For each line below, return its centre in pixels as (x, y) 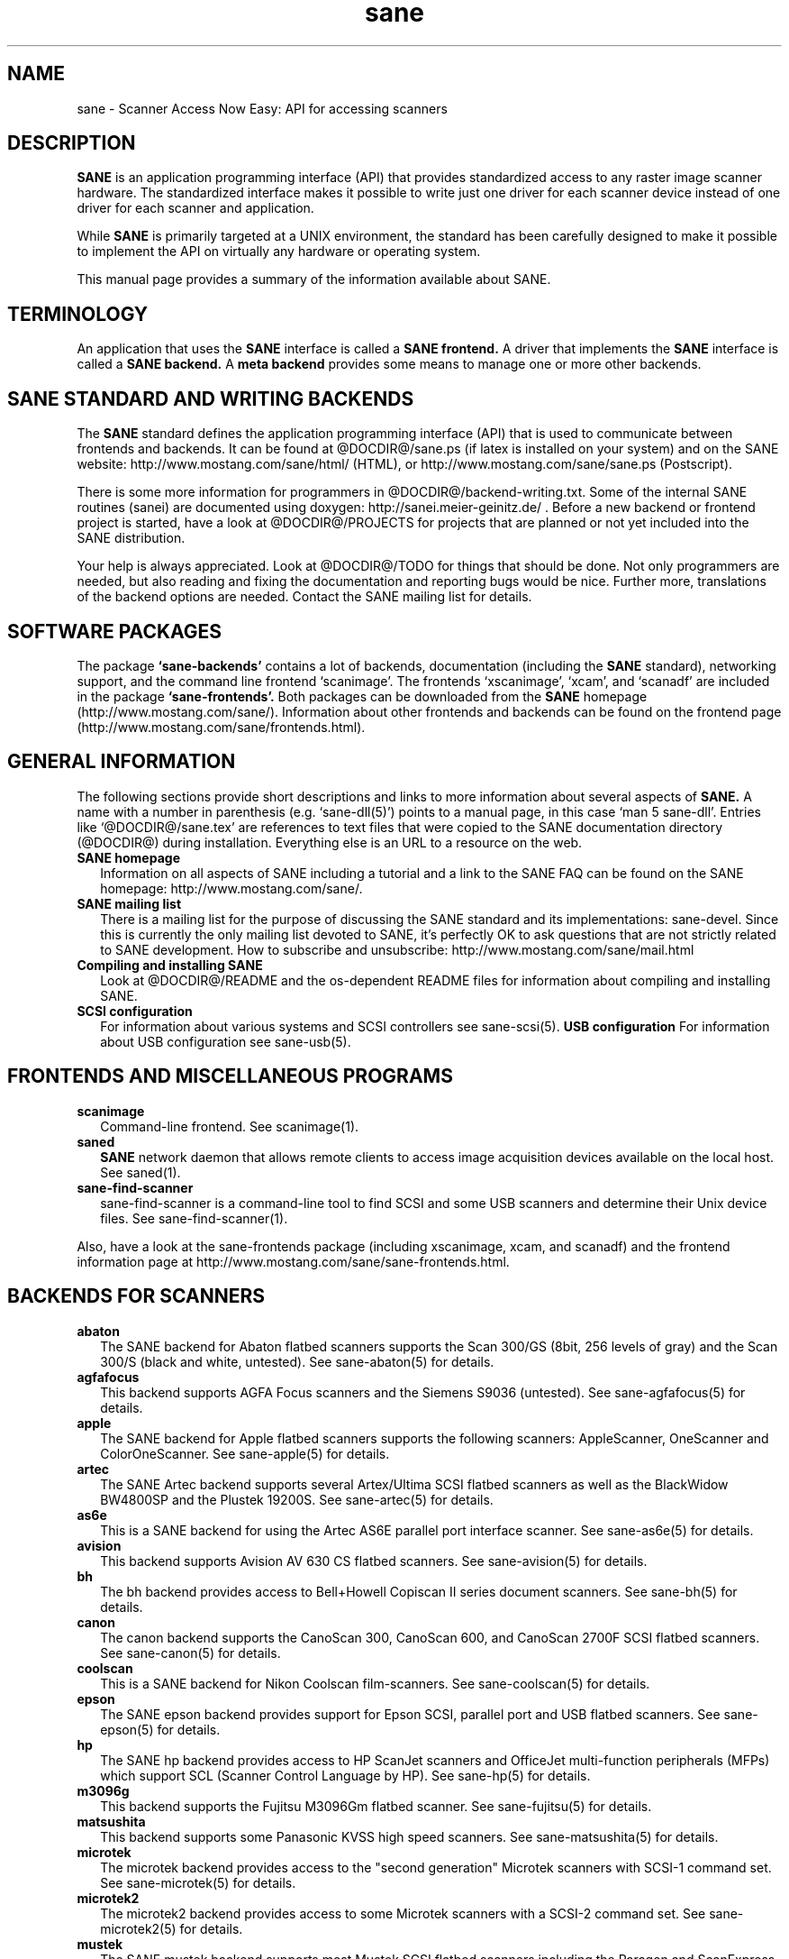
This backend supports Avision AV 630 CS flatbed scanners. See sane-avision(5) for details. (374, 1561)
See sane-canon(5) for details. (190, 1652)
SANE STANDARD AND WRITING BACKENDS (211, 398)
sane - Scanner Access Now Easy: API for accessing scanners (262, 108)
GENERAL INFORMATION (122, 762)
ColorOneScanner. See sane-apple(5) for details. (245, 1453)
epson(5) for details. (160, 1729)
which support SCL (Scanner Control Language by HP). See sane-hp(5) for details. (345, 1775)
